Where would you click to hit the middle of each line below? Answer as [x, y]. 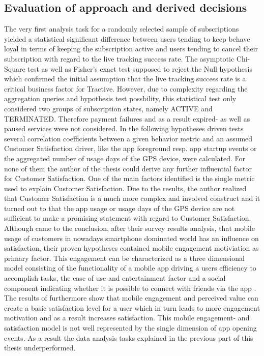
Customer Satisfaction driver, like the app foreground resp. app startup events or [130, 148]
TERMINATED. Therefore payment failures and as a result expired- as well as [127, 118]
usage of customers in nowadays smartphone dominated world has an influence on [131, 238]
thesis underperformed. [40, 348]
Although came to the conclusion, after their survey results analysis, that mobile [129, 228]
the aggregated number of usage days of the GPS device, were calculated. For [125, 158]
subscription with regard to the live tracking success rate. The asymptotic [119, 58]
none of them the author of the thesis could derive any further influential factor [128, 168]
